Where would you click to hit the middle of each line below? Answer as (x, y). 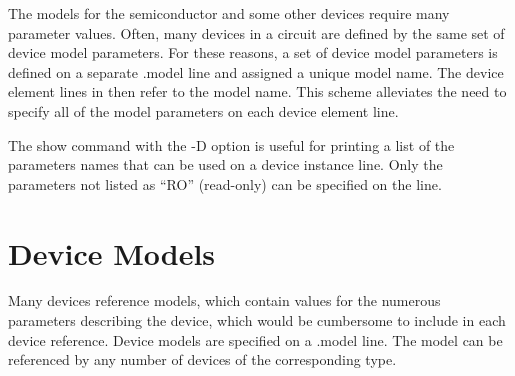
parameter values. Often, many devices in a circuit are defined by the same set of (256, 32)
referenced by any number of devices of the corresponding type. (202, 359)
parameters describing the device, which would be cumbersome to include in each (257, 320)
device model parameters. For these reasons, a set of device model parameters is (253, 52)
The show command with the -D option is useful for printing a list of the (231, 144)
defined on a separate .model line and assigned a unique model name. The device (256, 71)
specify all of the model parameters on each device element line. (203, 110)
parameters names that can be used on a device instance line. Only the (225, 164)
